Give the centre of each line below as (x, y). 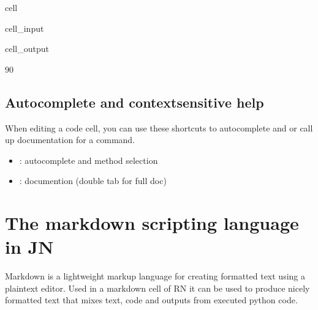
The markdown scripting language (152, 223)
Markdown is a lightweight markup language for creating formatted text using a (155, 276)
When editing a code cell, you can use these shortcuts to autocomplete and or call (159, 127)
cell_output (27, 49)
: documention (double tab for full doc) (93, 181)
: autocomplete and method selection (89, 160)
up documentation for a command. (70, 140)
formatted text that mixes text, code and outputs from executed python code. (151, 300)
